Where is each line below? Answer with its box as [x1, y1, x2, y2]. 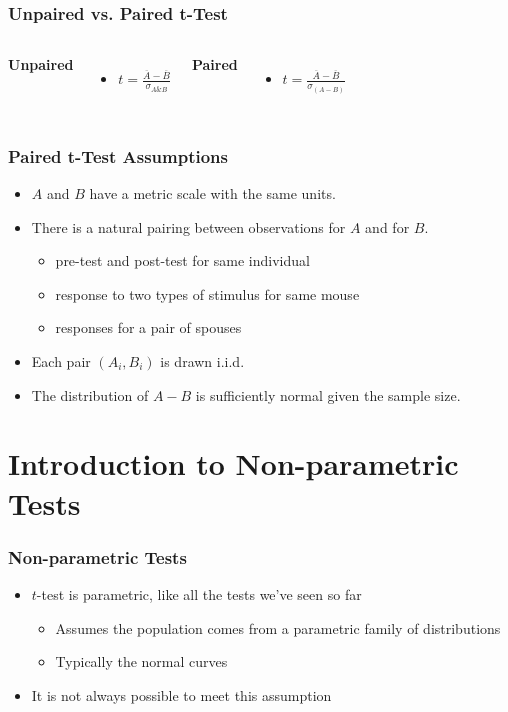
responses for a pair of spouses [55, 317, 242, 338]
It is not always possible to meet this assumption [31, 684, 332, 705]
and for [365, 216, 410, 237]
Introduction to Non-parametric [8, 443, 459, 484]
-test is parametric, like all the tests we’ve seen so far [36, 583, 362, 604]
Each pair [31, 350, 91, 371]
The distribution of [31, 384, 149, 405]
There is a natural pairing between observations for [31, 216, 346, 237]
